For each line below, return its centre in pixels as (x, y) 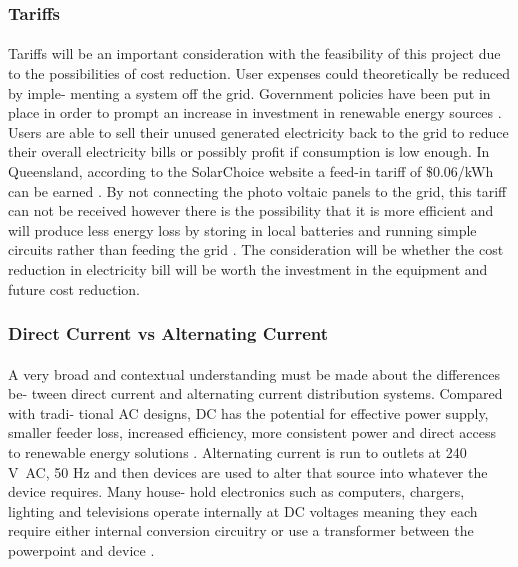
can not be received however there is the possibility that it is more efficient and (251, 210)
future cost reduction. (74, 288)
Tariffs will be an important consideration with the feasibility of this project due (254, 53)
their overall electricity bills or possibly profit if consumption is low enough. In (249, 151)
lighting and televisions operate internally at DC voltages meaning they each (243, 510)
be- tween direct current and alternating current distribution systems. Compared (255, 393)
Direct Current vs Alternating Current (168, 333)
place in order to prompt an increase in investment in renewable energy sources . (255, 112)
